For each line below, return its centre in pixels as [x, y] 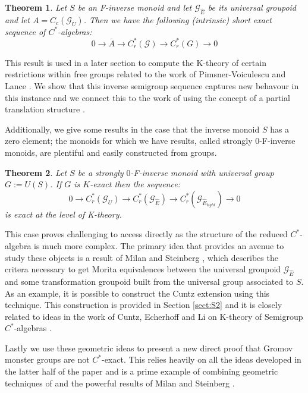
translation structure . [45, 109]
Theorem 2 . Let [36, 172]
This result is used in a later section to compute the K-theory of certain [136, 62]
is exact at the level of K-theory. [63, 214]
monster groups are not [47, 359]
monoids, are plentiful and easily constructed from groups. [111, 152]
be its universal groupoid [252, 7]
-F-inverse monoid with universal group [202, 172]
